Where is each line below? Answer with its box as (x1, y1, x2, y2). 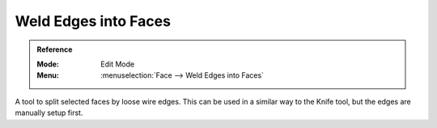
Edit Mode (100, 59, 135, 69)
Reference (36, 45, 73, 54)
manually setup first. (15, 108, 83, 117)
